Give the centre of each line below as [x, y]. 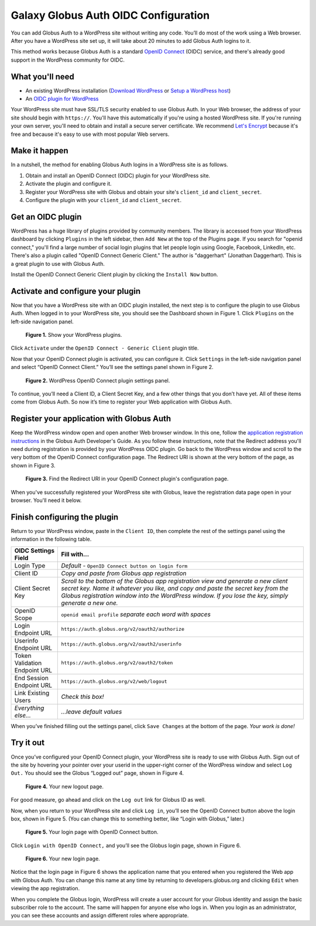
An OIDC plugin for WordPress [62, 99]
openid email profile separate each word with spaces [136, 614]
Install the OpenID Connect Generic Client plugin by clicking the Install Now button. [115, 274]
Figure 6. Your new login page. [63, 859]
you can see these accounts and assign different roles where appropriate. [100, 915]
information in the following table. [51, 539]
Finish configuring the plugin [65, 517]
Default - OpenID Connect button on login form [124, 565]
